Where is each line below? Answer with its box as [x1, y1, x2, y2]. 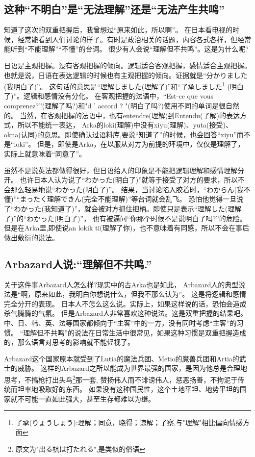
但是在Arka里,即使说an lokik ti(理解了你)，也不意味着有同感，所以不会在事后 [4, 223, 250, 233]
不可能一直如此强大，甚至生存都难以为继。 [17, 393, 155, 404]
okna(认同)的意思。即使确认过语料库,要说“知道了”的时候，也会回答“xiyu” [4, 129, 237, 139]
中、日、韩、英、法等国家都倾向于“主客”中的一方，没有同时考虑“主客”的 [4, 317, 237, 328]
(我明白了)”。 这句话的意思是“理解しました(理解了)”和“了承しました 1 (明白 [4, 80, 244, 91]
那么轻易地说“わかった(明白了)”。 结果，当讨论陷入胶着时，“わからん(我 [10, 184, 244, 194]
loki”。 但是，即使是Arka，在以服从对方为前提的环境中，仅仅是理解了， [14, 139, 245, 149]
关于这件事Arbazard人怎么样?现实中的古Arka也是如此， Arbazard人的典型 [4, 279, 239, 289]
